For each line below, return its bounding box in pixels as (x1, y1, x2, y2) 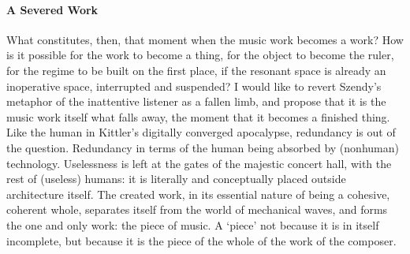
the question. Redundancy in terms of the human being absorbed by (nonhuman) (6, 139, 399, 155)
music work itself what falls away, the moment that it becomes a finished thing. (6, 108, 390, 125)
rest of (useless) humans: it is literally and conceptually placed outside (6, 170, 346, 187)
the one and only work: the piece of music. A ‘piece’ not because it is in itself (6, 216, 379, 233)
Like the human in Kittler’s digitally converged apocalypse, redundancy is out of (6, 124, 396, 140)
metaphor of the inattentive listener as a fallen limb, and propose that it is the (6, 93, 386, 110)
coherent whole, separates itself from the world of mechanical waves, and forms (6, 201, 388, 218)
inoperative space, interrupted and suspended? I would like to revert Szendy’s (6, 77, 382, 94)
